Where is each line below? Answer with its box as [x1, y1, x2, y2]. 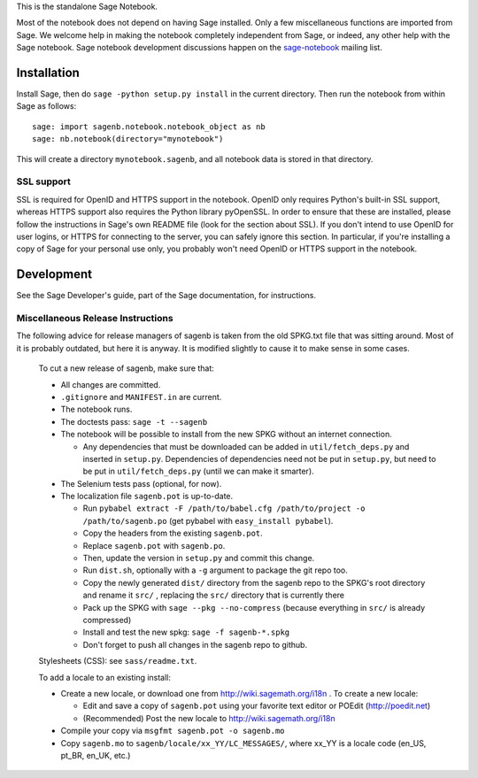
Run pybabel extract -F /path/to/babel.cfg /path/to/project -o [82, 503, 366, 513]
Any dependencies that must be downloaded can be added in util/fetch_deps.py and [82, 441, 410, 451]
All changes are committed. [60, 379, 161, 389]
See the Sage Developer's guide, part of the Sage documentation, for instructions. [16, 290, 317, 301]
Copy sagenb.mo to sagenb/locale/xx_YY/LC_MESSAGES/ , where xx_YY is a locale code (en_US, [60, 737, 427, 748]
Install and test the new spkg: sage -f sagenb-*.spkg [82, 627, 290, 637]
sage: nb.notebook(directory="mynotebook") [32, 134, 224, 144]
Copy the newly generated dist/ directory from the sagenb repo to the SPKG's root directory [82, 577, 426, 588]
